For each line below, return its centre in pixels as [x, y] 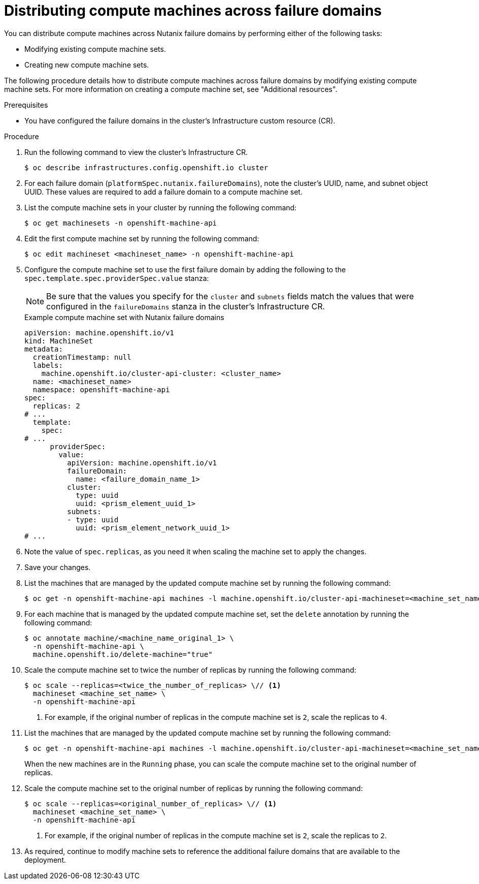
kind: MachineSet [59, 341]
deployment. [45, 860]
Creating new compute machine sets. [87, 65]
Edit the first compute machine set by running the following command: [142, 238]
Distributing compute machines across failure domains [193, 11]
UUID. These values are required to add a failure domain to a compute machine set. [164, 192]
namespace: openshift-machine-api [101, 389]
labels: [48, 365]
